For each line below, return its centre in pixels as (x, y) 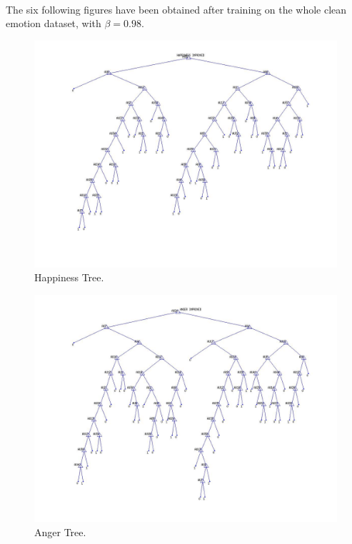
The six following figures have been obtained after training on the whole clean (176, 9)
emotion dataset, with (54, 23)
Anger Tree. (60, 532)
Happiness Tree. (69, 277)
